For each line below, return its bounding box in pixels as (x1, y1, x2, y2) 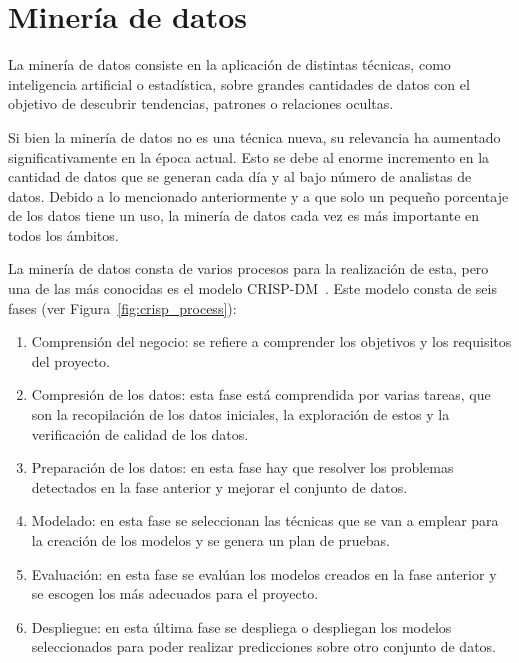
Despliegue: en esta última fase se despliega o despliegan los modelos (31, 616, 452, 637)
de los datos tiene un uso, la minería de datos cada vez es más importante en (8, 205, 480, 226)
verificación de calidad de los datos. (31, 423, 249, 444)
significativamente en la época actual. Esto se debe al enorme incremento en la (8, 146, 490, 167)
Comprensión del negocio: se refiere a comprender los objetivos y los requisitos (31, 331, 512, 352)
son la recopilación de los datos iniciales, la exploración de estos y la (31, 404, 450, 425)
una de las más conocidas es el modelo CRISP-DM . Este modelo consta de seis (8, 278, 497, 299)
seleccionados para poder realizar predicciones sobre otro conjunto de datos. (31, 636, 497, 657)
